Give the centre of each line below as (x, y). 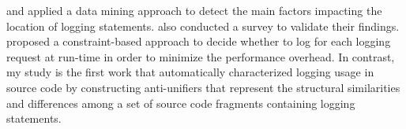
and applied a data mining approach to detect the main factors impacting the (194, 10)
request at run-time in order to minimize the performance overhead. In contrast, (201, 56)
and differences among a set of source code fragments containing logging (181, 103)
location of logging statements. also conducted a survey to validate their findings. (203, 26)
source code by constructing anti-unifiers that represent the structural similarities (203, 87)
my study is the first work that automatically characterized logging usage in (190, 72)
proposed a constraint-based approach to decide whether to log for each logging (199, 41)
